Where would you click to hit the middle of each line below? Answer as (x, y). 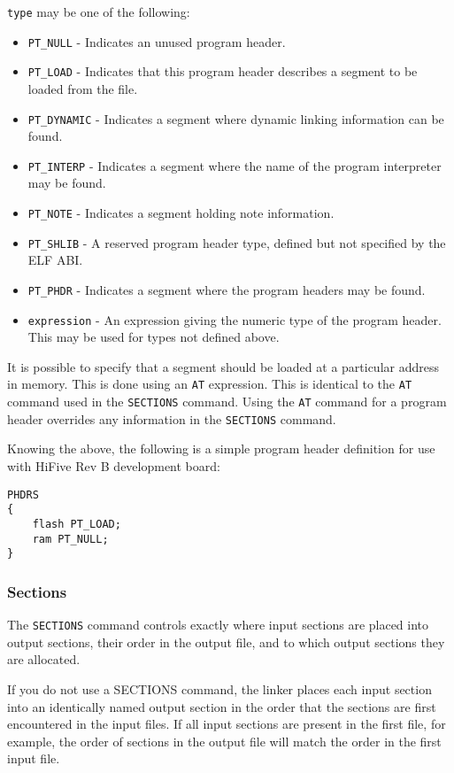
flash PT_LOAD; (77, 524)
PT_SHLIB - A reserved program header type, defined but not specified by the (237, 242)
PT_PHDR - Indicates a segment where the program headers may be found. (227, 289)
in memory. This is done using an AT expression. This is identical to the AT (210, 384)
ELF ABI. (55, 260)
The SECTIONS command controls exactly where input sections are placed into (218, 625)
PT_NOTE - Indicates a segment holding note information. (181, 213)
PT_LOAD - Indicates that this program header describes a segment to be (223, 71)
